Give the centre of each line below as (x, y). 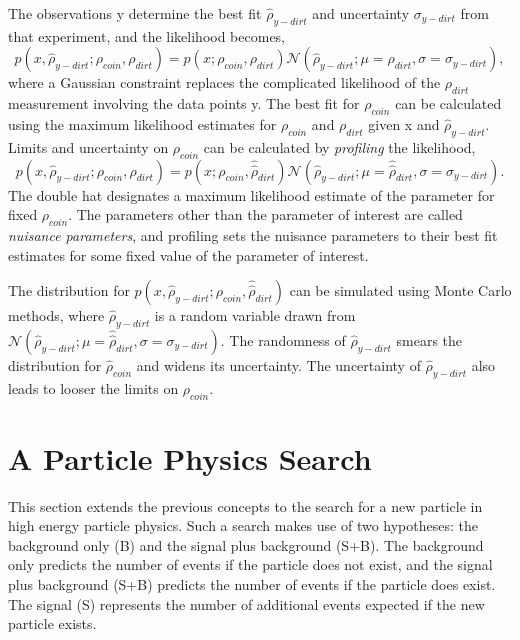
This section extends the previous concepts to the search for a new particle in (245, 505)
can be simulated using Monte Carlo (400, 290)
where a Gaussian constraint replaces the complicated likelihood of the (224, 82)
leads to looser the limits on (93, 387)
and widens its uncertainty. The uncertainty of (278, 364)
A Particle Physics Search (190, 457)
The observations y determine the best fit (135, 13)
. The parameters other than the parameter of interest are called (265, 214)
